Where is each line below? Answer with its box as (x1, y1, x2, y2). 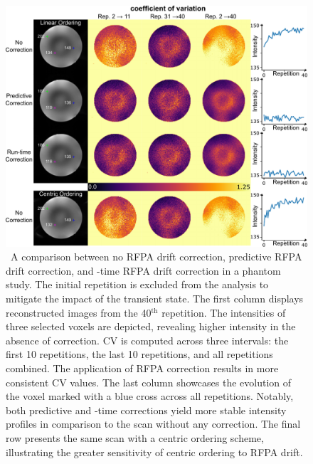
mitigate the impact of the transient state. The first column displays (6, 291, 304, 306)
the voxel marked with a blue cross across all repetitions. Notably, (6, 389, 294, 404)
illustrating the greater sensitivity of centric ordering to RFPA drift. (6, 444, 303, 459)
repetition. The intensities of (161, 305, 286, 320)
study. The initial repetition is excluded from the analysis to (6, 277, 269, 292)
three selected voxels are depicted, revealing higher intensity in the (6, 319, 296, 334)
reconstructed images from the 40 (6, 305, 152, 320)
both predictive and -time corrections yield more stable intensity (6, 402, 287, 417)
